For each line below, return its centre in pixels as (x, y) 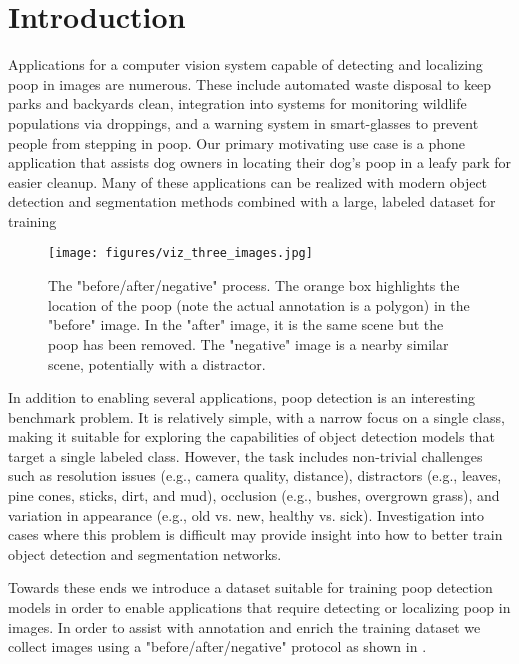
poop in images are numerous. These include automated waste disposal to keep (250, 83)
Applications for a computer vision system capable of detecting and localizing (245, 64)
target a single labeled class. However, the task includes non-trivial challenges (245, 455)
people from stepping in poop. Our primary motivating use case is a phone (237, 142)
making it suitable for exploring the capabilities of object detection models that (251, 436)
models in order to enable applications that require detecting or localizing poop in (259, 607)
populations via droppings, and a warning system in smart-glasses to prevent (243, 122)
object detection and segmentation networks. (145, 553)
